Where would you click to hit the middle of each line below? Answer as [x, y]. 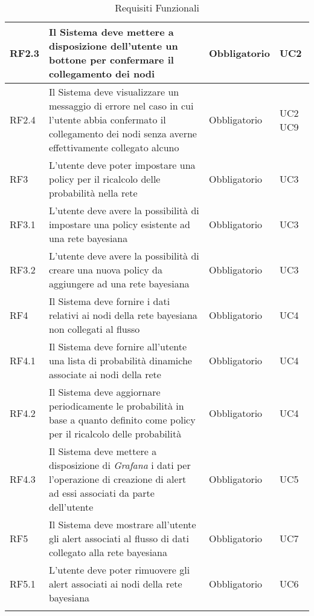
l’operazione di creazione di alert [117, 479]
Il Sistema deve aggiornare [104, 392]
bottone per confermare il [111, 60]
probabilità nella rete [93, 193]
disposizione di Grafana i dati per [120, 465]
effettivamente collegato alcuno [114, 147]
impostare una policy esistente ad [119, 224]
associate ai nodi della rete [105, 374]
